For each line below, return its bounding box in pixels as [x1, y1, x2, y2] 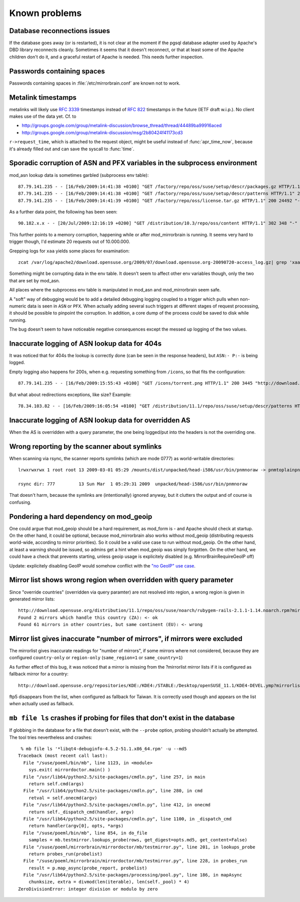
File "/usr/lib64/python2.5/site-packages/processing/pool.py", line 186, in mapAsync [23, 872, 242, 878]
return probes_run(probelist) [28, 851, 102, 856]
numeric [9, 303, 26, 309]
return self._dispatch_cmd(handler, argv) [28, 809, 134, 815]
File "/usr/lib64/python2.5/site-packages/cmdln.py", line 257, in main [23, 774, 205, 780]
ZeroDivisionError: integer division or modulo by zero [18, 886, 158, 891]
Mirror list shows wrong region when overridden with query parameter [9, 576, 233, 584]
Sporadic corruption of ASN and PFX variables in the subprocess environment [9, 159, 257, 167]
